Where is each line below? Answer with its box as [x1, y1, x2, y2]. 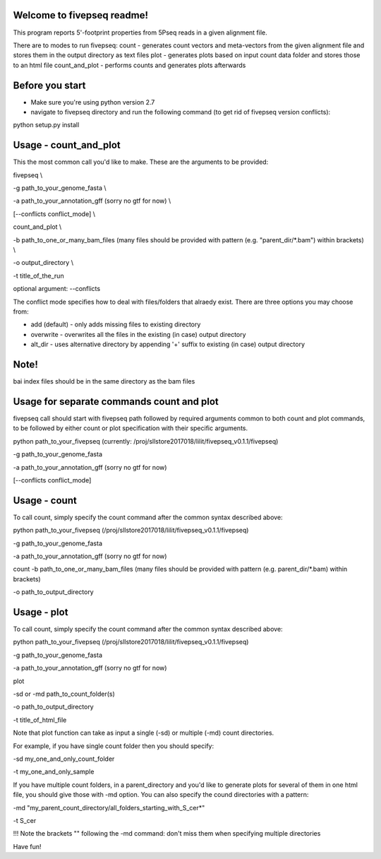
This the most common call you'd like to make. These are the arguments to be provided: [13, 158, 269, 166]
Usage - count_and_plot [13, 139, 121, 151]
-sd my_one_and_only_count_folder [13, 754, 115, 763]
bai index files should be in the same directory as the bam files [13, 377, 195, 386]
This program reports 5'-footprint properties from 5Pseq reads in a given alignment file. [13, 28, 267, 37]
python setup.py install [13, 121, 80, 129]
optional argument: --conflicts [13, 285, 101, 293]
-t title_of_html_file [13, 716, 67, 724]
